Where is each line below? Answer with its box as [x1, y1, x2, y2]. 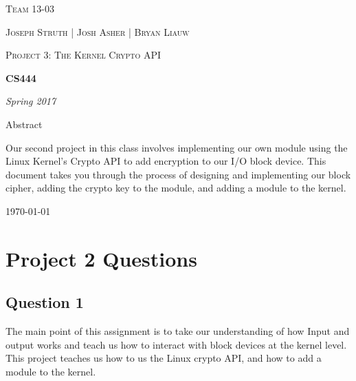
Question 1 [5, 291, 84, 313]
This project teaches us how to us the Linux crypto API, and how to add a [5, 351, 322, 365]
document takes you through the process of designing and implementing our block [5, 167, 351, 181]
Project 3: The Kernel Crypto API [5, 48, 162, 62]
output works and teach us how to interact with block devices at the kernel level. [5, 337, 347, 351]
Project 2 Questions [5, 244, 197, 272]
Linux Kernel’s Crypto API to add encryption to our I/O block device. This [5, 154, 326, 168]
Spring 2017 [5, 94, 56, 108]
